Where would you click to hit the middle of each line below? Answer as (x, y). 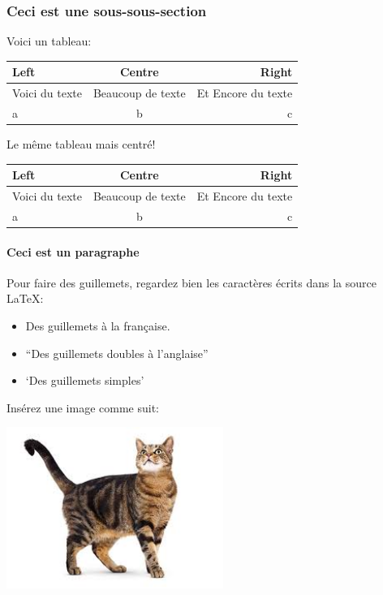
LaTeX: (25, 298)
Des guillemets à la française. (98, 325)
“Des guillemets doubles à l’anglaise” (117, 353)
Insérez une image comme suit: (83, 407)
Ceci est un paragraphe (73, 251)
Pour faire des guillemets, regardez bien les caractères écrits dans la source (191, 282)
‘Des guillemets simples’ (85, 380)
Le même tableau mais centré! (81, 144)
